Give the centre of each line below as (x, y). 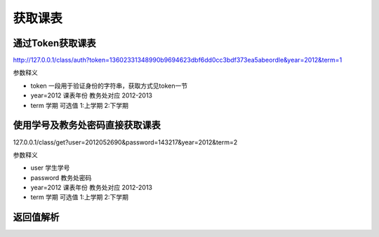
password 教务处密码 (61, 177)
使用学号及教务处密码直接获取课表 (87, 125)
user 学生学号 (50, 168)
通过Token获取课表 (54, 43)
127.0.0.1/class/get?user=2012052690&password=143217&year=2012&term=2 (125, 142)
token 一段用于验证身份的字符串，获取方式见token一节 (109, 86)
